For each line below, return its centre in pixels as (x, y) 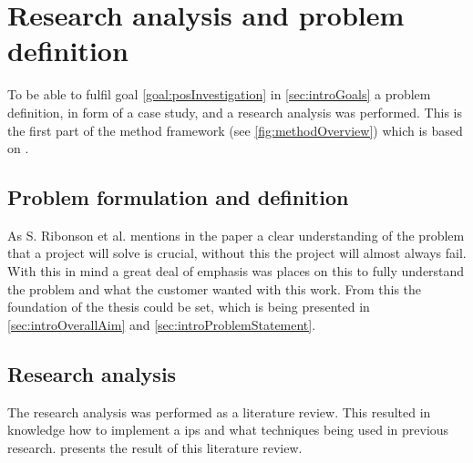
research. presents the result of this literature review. (155, 447)
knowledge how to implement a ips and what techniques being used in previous (228, 430)
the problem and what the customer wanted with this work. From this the (215, 288)
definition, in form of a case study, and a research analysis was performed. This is (235, 112)
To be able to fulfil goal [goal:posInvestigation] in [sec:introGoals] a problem (219, 94)
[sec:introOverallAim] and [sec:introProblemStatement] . (162, 324)
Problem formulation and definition (178, 197)
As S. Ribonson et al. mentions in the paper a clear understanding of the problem (236, 235)
